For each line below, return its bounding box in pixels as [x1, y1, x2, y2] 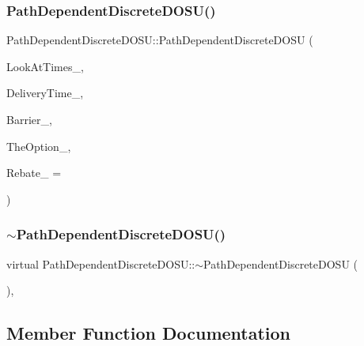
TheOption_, [6, 137, 71, 154]
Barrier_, [6, 111, 52, 127]
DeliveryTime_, [6, 85, 84, 101]
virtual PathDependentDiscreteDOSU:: [6, 255, 195, 272]
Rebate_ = [6, 164, 62, 181]
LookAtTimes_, [6, 58, 84, 74]
